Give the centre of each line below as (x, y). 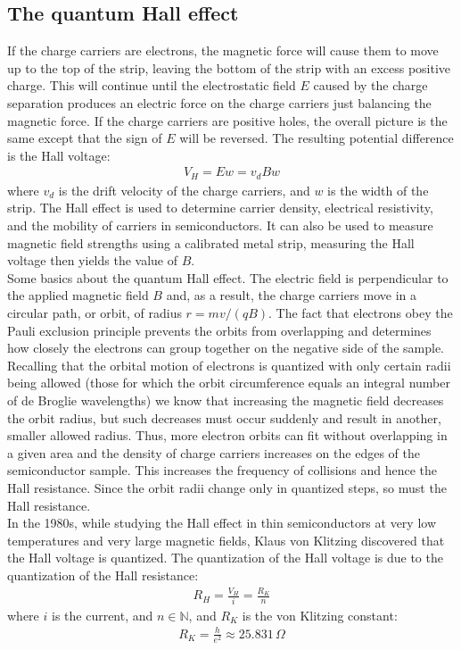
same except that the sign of (85, 138)
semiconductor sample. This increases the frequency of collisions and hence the (222, 470)
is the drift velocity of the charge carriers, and (184, 190)
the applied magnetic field (78, 295)
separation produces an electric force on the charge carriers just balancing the (219, 102)
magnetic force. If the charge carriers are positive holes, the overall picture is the (227, 120)
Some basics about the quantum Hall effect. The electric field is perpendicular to (228, 277)
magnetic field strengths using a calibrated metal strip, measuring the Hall (211, 242)
